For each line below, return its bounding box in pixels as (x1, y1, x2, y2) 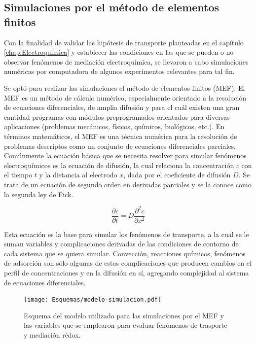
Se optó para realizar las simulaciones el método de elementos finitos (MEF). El (4, 82, 245, 93)
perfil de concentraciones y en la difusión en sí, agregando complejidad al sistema (4, 268, 249, 278)
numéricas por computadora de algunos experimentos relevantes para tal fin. (4, 66, 235, 76)
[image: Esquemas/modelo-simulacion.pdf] (24, 296, 162, 304)
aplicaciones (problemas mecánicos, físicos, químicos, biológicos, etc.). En (4, 121, 225, 132)
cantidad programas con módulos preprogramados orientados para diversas (4, 111, 230, 122)
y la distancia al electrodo (39, 170, 117, 180)
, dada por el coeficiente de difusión (123, 170, 231, 180)
